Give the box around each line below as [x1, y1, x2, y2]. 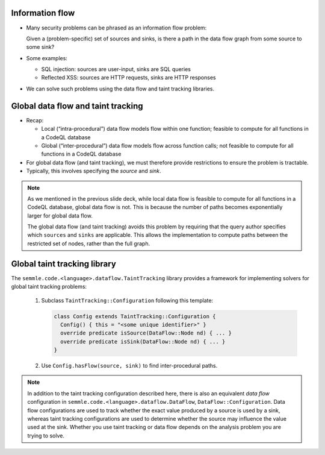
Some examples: [26, 54, 67, 61]
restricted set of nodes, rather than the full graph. [27, 240, 150, 247]
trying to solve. [27, 431, 64, 439]
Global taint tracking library [11, 259, 117, 269]
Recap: [26, 116, 44, 124]
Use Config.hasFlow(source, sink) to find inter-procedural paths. [41, 362, 218, 369]
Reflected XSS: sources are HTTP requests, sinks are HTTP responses [41, 74, 216, 81]
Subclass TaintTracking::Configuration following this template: [41, 297, 214, 304]
